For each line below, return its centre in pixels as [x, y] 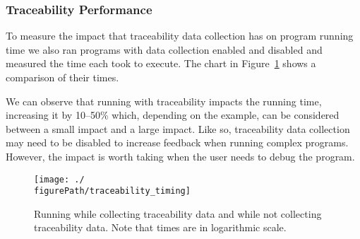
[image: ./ [59, 179]
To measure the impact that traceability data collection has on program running [180, 36]
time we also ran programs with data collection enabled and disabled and [164, 49]
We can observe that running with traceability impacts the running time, [164, 101]
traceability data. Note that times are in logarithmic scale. [160, 227]
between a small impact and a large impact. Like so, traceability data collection [178, 128]
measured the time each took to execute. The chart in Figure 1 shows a [161, 63]
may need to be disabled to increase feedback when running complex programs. [177, 142]
